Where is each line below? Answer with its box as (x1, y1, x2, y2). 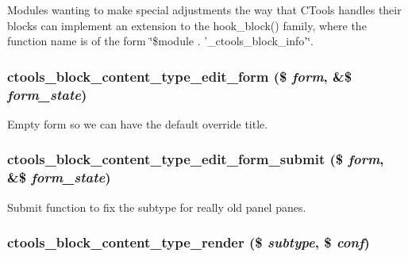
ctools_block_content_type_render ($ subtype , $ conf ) (7, 232, 370, 252)
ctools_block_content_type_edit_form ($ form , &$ (7, 66, 352, 86)
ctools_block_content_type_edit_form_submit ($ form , (7, 149, 384, 169)
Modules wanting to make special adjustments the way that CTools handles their (7, 2, 402, 17)
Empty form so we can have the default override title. (7, 115, 268, 132)
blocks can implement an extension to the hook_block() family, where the (7, 17, 367, 33)
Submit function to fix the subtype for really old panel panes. (7, 198, 306, 215)
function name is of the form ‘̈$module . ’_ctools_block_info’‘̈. (7, 33, 314, 49)
